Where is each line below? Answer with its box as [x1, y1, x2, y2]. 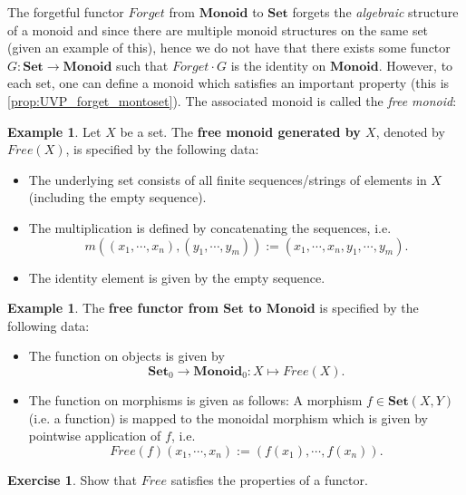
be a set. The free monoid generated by [120, 121, 361, 141]
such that [116, 55, 169, 74]
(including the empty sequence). [28, 188, 207, 207]
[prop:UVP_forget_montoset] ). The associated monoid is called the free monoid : [7, 91, 457, 110]
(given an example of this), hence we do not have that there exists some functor [7, 38, 451, 57]
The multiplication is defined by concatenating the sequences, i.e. [28, 218, 392, 237]
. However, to [378, 55, 453, 74]
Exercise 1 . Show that [7, 470, 138, 489]
